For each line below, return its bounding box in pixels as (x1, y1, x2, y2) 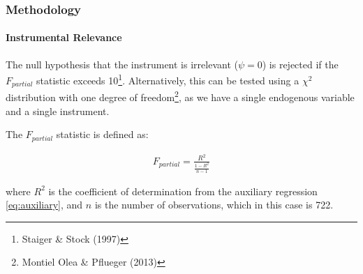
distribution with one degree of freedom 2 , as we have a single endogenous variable (6, 88, 355, 104)
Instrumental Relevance (6, 30, 122, 45)
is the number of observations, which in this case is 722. (94, 197, 334, 212)
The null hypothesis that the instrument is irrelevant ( (6, 56, 238, 71)
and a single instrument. (6, 103, 110, 118)
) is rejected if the (262, 56, 339, 71)
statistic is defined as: (56, 127, 149, 142)
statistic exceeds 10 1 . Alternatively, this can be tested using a (36, 71, 299, 87)
